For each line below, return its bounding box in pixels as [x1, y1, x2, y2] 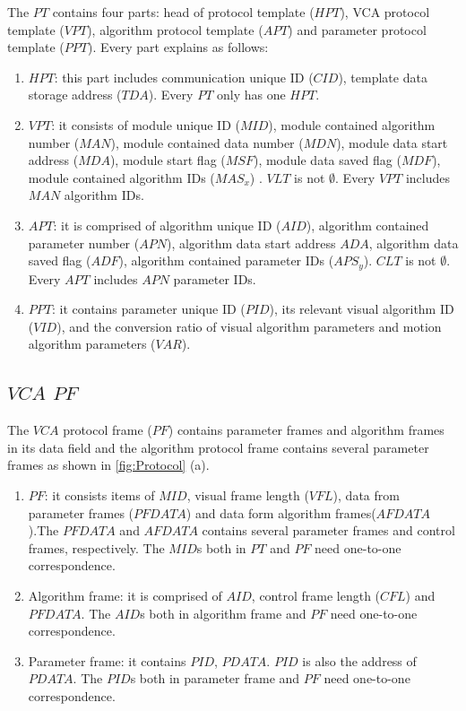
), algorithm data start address [166, 233, 336, 252]
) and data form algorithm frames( [186, 503, 376, 522]
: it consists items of [44, 485, 155, 504]
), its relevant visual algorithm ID [269, 299, 454, 318]
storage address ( [28, 85, 122, 104]
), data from [332, 485, 400, 504]
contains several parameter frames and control [202, 521, 455, 540]
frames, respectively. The [28, 538, 165, 557]
